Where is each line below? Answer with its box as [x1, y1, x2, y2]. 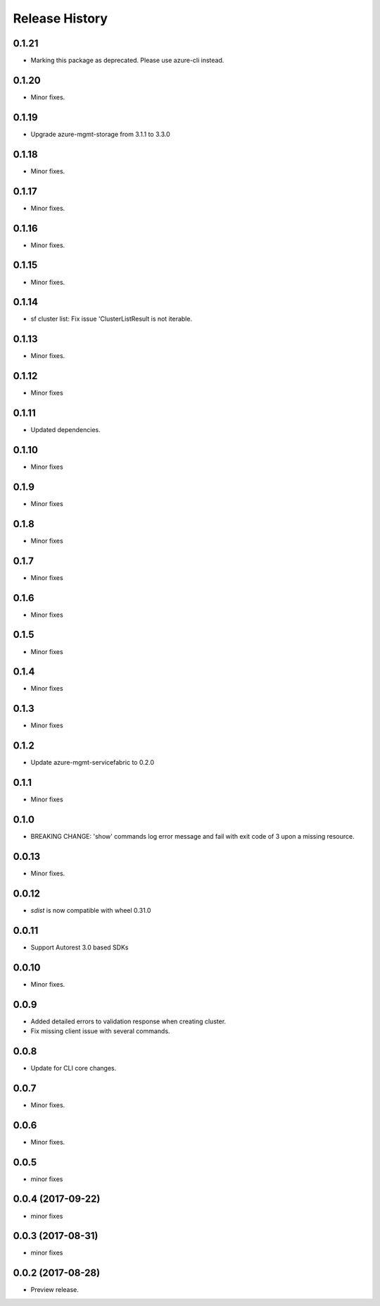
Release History [13, 11, 108, 26]
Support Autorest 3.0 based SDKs [30, 943, 129, 951]
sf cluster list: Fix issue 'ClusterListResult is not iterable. [30, 314, 193, 324]
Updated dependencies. [30, 426, 101, 434]
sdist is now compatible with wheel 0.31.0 [30, 906, 151, 914]
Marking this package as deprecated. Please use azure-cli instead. [30, 56, 224, 65]
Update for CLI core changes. [30, 1064, 117, 1072]
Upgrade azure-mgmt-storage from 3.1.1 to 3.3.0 [30, 130, 170, 138]
